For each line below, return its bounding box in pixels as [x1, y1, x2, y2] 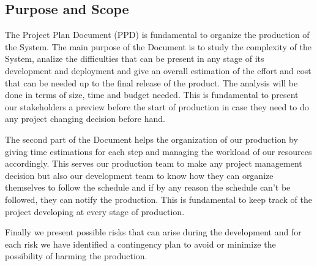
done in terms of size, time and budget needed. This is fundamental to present [5, 88, 299, 101]
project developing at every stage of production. [5, 205, 185, 218]
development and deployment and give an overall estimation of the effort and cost [5, 64, 311, 77]
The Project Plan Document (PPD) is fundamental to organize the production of [5, 28, 310, 41]
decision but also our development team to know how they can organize [5, 169, 274, 181]
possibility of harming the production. [5, 249, 147, 262]
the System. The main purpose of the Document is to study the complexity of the [5, 40, 312, 53]
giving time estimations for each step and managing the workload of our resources [5, 145, 312, 158]
